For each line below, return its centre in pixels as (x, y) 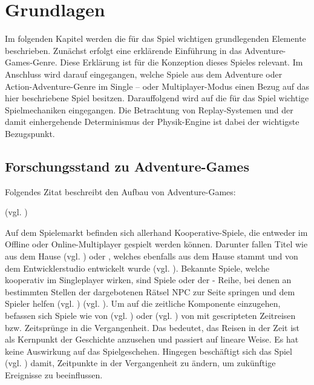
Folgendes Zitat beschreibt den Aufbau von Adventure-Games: (120, 191)
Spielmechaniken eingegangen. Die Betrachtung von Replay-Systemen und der (149, 109)
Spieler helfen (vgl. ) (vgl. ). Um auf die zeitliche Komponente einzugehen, (143, 303)
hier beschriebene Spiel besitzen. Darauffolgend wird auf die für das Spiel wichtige (157, 98)
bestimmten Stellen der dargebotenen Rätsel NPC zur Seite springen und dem (150, 291)
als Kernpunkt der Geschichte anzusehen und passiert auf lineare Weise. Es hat (152, 339)
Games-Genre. (31, 62)
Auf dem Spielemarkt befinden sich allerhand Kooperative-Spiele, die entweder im (156, 232)
